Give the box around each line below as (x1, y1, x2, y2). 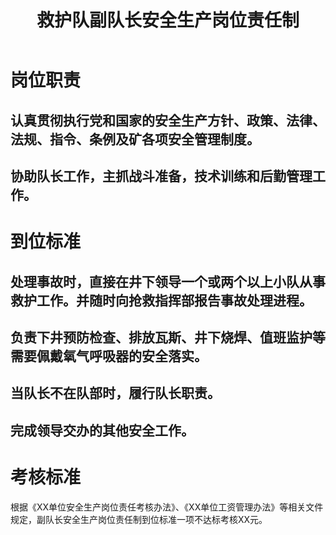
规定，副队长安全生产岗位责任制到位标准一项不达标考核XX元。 (10, 513, 268, 525)
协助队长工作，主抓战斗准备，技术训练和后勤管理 (10, 167, 313, 185)
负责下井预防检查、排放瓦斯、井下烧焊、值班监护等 (10, 329, 326, 346)
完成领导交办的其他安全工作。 (10, 422, 195, 439)
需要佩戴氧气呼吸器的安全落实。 (10, 347, 208, 365)
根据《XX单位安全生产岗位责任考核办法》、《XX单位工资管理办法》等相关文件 (10, 501, 324, 513)
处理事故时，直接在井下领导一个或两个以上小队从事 (10, 273, 326, 290)
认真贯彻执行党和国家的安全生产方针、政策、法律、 (10, 112, 326, 129)
